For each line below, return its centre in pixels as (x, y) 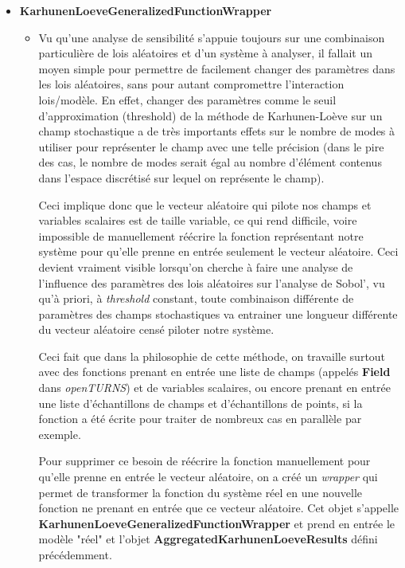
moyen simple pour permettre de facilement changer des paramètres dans (217, 68)
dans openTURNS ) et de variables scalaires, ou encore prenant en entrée (215, 388)
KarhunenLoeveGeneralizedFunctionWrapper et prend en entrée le (217, 523)
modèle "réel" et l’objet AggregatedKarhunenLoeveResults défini (208, 539)
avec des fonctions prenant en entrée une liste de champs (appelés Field (214, 372)
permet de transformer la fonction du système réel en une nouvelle (200, 492)
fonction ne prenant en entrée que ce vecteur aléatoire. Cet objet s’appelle (219, 508)
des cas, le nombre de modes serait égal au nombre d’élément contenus (210, 162)
